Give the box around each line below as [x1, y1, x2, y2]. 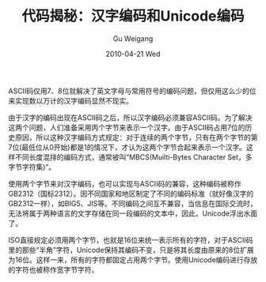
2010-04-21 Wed [105, 49, 161, 58]
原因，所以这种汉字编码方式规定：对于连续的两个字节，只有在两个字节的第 [14, 132, 258, 142]
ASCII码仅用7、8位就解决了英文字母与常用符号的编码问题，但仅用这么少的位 [8, 86, 256, 96]
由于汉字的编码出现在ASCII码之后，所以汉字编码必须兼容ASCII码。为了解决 [8, 112, 253, 122]
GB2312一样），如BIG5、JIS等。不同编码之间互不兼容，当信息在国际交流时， [8, 198, 257, 208]
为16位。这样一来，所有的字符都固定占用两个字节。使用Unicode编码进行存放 [8, 254, 258, 265]
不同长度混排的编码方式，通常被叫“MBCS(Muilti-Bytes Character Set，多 [14, 152, 253, 162]
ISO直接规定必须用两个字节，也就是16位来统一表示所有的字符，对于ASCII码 [8, 235, 253, 245]
